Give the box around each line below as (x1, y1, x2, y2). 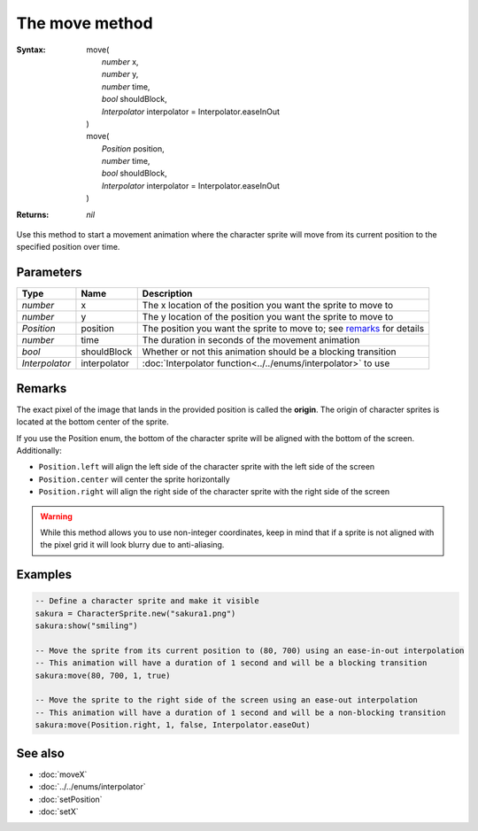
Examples (16, 567, 73, 582)
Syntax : (16, 44, 46, 55)
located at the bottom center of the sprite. (16, 416, 169, 427)
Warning (40, 510, 73, 522)
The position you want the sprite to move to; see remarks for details (142, 322, 425, 335)
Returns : (16, 209, 50, 220)
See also (16, 745, 66, 761)
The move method (16, 13, 154, 33)
